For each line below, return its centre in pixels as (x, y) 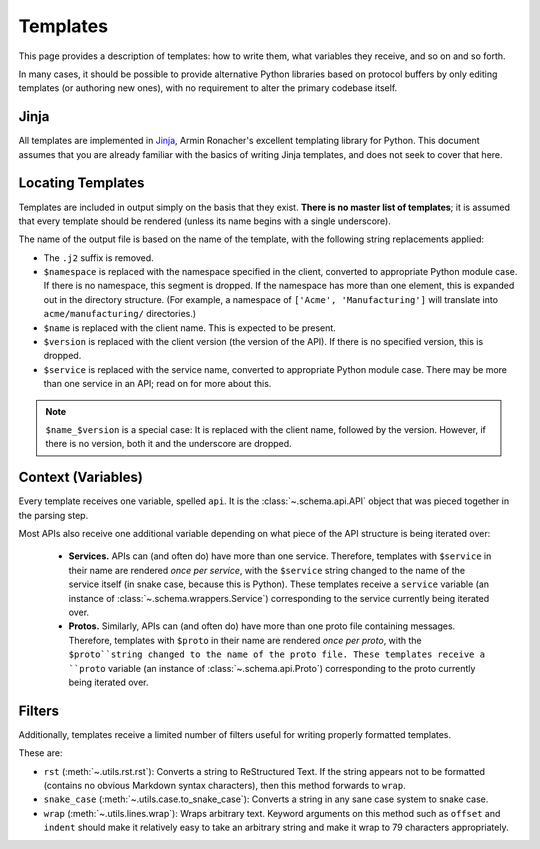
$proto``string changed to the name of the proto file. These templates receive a (276, 654)
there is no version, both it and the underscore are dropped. (168, 444)
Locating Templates (81, 183)
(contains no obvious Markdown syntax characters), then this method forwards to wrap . (224, 786)
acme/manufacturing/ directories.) (120, 314)
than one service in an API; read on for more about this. (157, 384)
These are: (41, 753)
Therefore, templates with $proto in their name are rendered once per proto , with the (245, 640)
